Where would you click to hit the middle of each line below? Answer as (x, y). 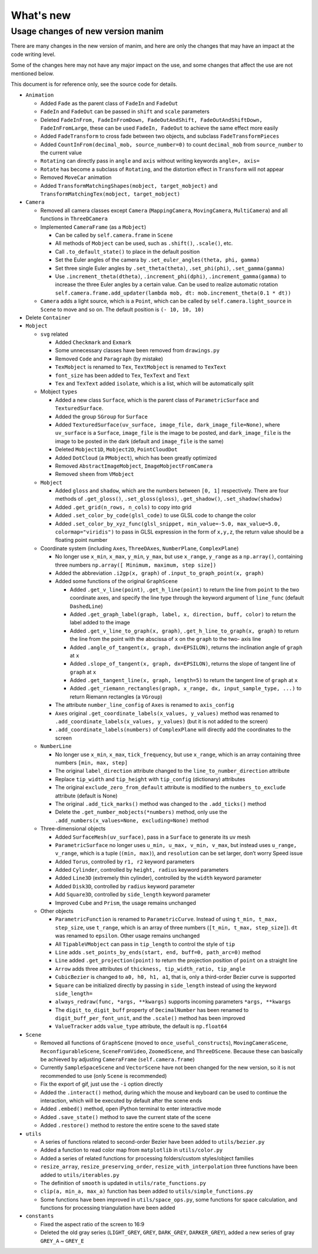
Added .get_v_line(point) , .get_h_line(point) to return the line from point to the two (185, 590)
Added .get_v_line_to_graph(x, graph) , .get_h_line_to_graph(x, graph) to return (184, 631)
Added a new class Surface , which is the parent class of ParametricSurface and (157, 400)
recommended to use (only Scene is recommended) (104, 1076)
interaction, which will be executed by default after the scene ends (121, 1101)
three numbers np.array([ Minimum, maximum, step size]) (136, 565)
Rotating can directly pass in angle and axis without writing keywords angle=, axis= (150, 161)
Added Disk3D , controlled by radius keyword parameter (125, 886)
